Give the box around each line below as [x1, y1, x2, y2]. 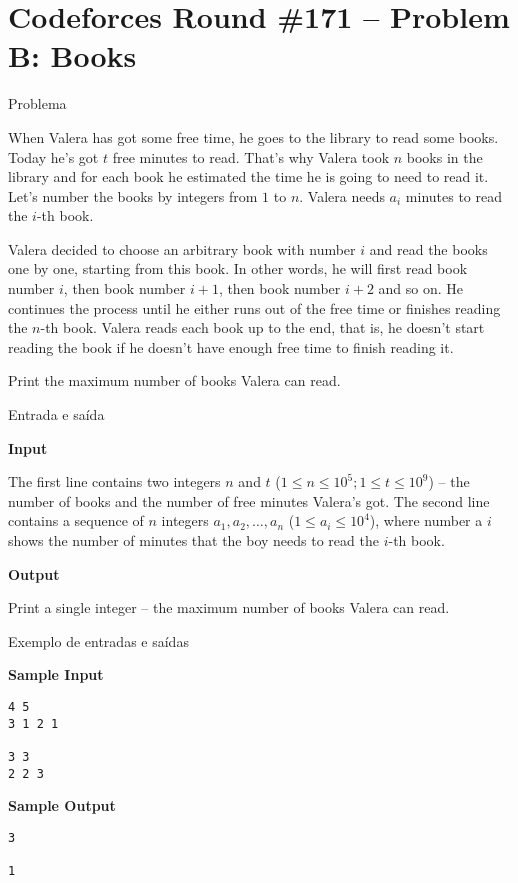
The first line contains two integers [8, 471, 221, 492]
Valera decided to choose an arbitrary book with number [8, 238, 356, 259]
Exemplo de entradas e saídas [8, 630, 189, 651]
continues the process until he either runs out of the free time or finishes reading [8, 297, 501, 318]
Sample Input [8, 664, 104, 685]
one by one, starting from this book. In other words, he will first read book [8, 258, 468, 279]
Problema [8, 93, 67, 114]
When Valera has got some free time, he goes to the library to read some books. [8, 126, 499, 147]
